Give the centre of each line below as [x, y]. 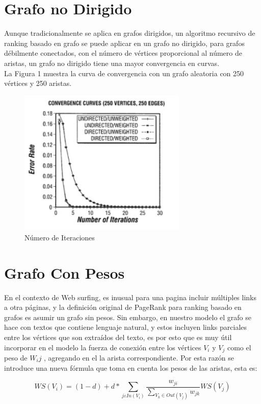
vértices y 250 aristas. [38, 83]
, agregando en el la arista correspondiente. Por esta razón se [139, 358]
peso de [16, 358]
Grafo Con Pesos [64, 272]
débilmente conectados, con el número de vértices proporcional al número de [123, 53]
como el [239, 347]
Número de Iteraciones [60, 237]
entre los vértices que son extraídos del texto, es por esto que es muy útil [118, 337]
